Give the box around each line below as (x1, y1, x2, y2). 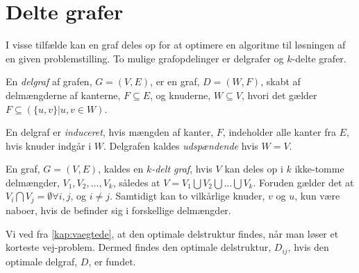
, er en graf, (150, 74, 200, 89)
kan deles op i (224, 161, 283, 176)
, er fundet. (88, 254, 136, 268)
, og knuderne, (150, 87, 211, 102)
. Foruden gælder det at (253, 175, 354, 189)
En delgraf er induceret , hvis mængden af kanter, (6, 125, 214, 139)
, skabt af (260, 74, 301, 89)
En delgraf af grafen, (6, 74, 92, 89)
